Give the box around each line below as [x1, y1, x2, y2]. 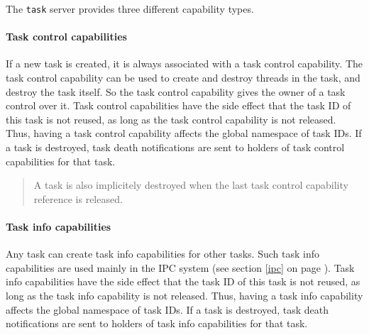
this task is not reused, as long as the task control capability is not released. [6, 111, 336, 126]
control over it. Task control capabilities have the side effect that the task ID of [6, 98, 351, 113]
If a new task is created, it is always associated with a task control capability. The [6, 56, 363, 71]
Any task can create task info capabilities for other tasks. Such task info [6, 246, 319, 261]
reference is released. [33, 191, 123, 206]
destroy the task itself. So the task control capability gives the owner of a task [6, 84, 346, 99]
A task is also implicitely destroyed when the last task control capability [33, 177, 348, 192]
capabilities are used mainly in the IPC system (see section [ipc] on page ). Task [6, 260, 355, 275]
